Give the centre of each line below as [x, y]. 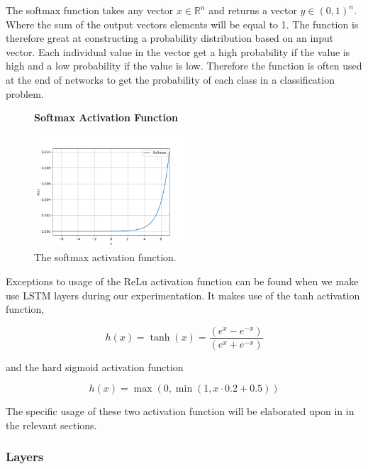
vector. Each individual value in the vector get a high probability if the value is [178, 51]
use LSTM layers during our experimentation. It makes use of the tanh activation [183, 295]
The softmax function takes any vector [90, 10]
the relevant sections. [51, 425]
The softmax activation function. [105, 257]
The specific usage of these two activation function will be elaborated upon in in [180, 411]
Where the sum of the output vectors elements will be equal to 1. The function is [182, 24]
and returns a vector [253, 10]
